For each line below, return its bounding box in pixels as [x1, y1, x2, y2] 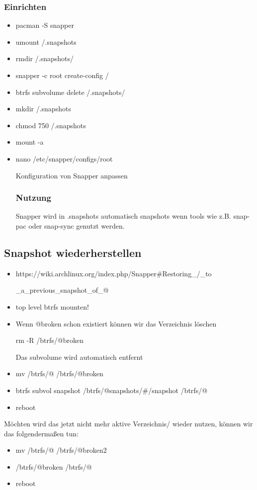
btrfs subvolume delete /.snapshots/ [15, 86, 125, 97]
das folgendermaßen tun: [4, 428, 79, 438]
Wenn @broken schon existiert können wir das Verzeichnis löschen [15, 318, 217, 328]
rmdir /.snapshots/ [15, 53, 74, 64]
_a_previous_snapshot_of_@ [15, 285, 109, 295]
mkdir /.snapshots [15, 103, 71, 114]
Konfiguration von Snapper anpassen [15, 170, 128, 180]
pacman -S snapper [15, 20, 74, 30]
